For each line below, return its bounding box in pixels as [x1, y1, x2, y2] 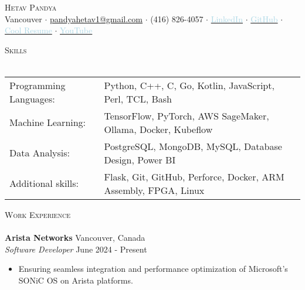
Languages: [9, 91, 55, 105]
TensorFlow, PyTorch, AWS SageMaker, [104, 108, 269, 122]
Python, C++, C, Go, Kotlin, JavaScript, [104, 78, 274, 92]
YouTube [60, 24, 93, 36]
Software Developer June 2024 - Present [5, 243, 147, 255]
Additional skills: [9, 176, 79, 190]
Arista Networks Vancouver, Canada [5, 231, 145, 244]
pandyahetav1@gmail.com [50, 12, 143, 25]
